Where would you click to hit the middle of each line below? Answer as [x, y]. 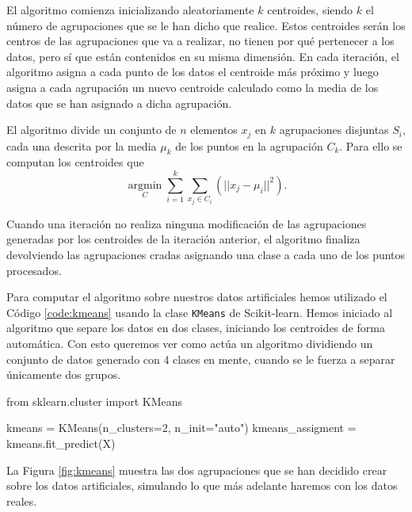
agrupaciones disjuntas [334, 130]
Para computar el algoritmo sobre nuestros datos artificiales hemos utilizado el [197, 297]
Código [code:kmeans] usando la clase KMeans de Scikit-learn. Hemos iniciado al [200, 312]
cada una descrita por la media [82, 145]
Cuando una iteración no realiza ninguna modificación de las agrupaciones [187, 223]
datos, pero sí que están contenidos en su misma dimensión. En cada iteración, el [203, 56]
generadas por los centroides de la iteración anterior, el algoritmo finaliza [183, 239]
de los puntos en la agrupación [249, 145]
